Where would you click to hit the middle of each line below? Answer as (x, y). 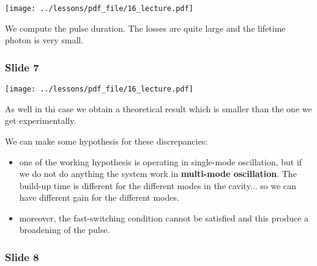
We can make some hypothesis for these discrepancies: (106, 141)
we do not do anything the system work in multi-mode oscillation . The (158, 174)
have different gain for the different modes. (99, 197)
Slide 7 (22, 67)
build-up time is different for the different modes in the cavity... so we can (158, 185)
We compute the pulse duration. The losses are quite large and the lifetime (145, 28)
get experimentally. (41, 120)
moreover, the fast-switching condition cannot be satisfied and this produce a (164, 217)
